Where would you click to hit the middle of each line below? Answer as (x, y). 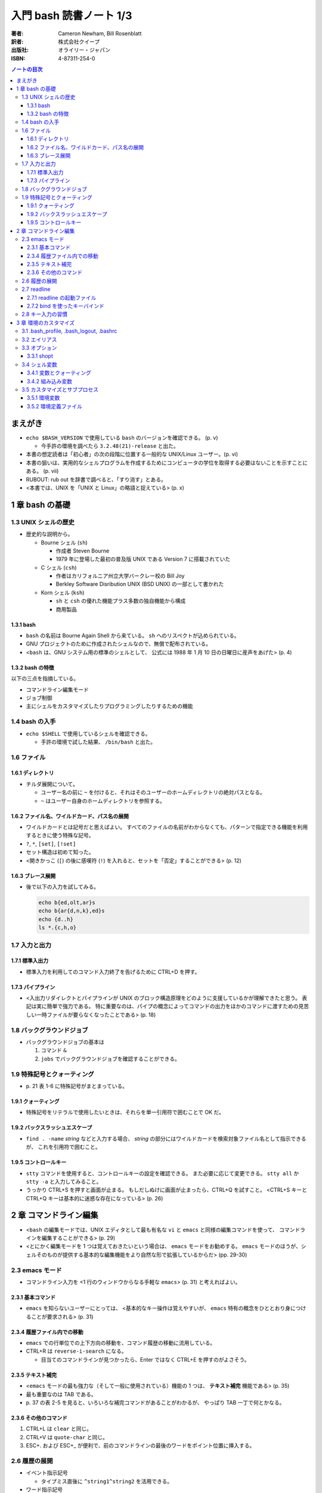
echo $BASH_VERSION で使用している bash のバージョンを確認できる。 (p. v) (122, 437)
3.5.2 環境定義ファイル (55, 406)
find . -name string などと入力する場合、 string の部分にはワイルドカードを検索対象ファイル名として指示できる (166, 1138)
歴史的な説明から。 (49, 534)
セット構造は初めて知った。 (60, 852)
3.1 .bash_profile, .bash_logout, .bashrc (69, 331)
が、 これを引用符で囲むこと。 (63, 1147)
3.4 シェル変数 (40, 364)
